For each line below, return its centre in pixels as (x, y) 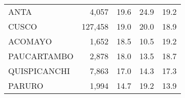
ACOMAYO (30, 41)
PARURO (26, 85)
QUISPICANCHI (39, 71)
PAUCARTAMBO (41, 56)
